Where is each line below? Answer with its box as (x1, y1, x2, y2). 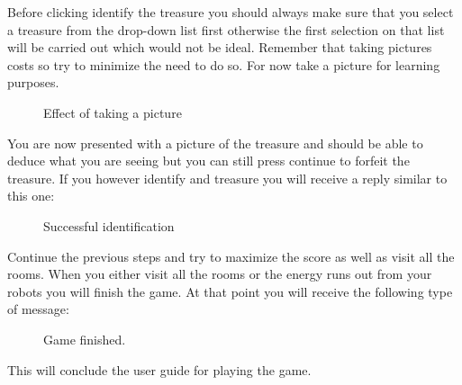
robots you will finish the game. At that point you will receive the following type (7, 282, 453, 300)
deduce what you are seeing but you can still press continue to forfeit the (7, 151, 410, 170)
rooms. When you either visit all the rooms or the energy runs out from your (7, 264, 432, 283)
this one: (7, 186, 55, 205)
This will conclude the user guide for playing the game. (7, 360, 312, 379)
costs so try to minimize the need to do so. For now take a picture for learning (7, 55, 440, 74)
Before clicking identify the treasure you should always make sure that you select (7, 3, 454, 21)
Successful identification (43, 216, 175, 235)
